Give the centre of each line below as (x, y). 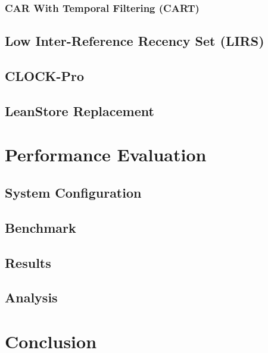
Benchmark (40, 227)
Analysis (31, 297)
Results (28, 262)
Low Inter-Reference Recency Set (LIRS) (135, 41)
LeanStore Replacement (80, 110)
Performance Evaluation (106, 154)
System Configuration (73, 192)
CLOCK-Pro (45, 76)
